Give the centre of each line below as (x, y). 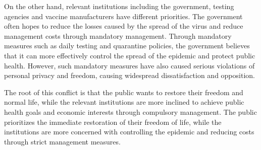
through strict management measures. (62, 141)
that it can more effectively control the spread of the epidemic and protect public (130, 55)
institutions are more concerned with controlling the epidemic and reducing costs (129, 132)
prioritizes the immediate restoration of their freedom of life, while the (113, 122)
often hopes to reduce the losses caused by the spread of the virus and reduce (124, 26)
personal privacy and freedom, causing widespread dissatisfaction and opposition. (129, 75)
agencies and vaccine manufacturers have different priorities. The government (123, 16)
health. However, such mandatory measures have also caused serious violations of (129, 65)
